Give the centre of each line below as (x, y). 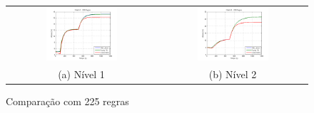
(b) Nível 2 (233, 74)
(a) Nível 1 (81, 74)
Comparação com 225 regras (67, 101)
